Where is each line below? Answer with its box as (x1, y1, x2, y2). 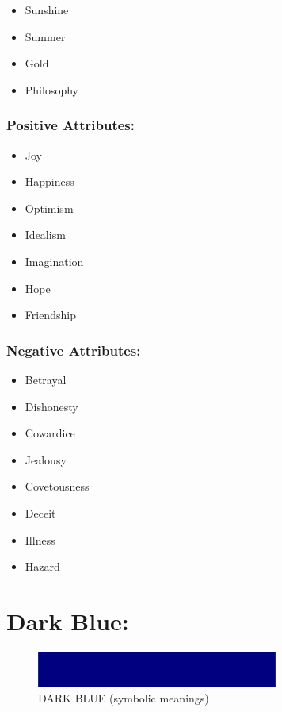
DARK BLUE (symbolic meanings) (38, 690, 209, 706)
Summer (25, 28, 66, 44)
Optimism (25, 199, 74, 216)
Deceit (25, 504, 56, 521)
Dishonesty (25, 398, 78, 414)
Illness (25, 531, 55, 548)
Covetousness (25, 478, 90, 495)
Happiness (25, 173, 74, 190)
